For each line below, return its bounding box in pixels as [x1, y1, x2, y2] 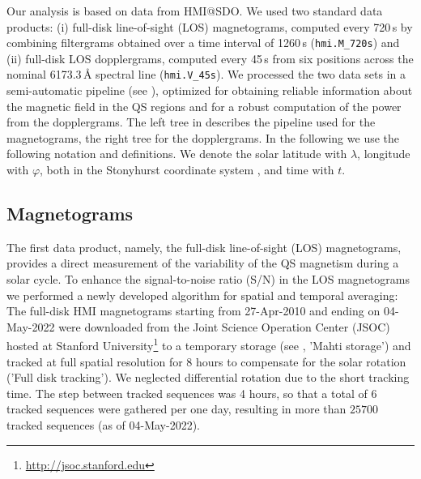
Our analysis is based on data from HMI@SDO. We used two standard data [6, 2, 383, 19]
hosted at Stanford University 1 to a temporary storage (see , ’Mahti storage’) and [6, 335, 411, 354]
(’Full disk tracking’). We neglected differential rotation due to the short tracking [6, 369, 410, 386]
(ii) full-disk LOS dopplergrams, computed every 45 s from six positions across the [6, 49, 414, 66]
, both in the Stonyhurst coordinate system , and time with [40, 161, 334, 178]
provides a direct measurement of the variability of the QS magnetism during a [6, 254, 399, 272]
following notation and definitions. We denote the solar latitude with [6, 145, 347, 162]
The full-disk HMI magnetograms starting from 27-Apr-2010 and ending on [6, 302, 381, 319]
